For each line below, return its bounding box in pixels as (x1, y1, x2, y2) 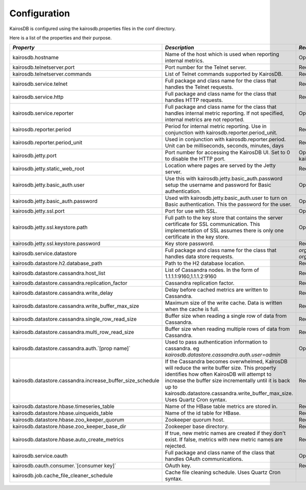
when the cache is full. (165, 306, 219, 313)
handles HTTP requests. (165, 97, 223, 104)
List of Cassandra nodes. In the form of (165, 267, 260, 274)
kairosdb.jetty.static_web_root (12, 165, 85, 172)
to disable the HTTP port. (165, 156, 226, 163)
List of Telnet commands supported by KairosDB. (165, 70, 283, 78)
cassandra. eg (165, 345, 199, 352)
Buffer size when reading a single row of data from (165, 313, 287, 320)
